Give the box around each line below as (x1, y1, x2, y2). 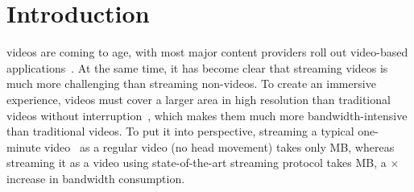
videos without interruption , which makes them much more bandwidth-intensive (6, 106, 408, 123)
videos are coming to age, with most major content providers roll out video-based (6, 44, 408, 61)
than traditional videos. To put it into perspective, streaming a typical (6, 123, 354, 140)
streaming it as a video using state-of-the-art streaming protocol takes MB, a (6, 154, 387, 171)
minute (6, 138, 41, 155)
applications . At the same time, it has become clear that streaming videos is (6, 59, 388, 76)
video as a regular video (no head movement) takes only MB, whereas (44, 138, 395, 155)
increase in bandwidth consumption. (6, 169, 185, 186)
